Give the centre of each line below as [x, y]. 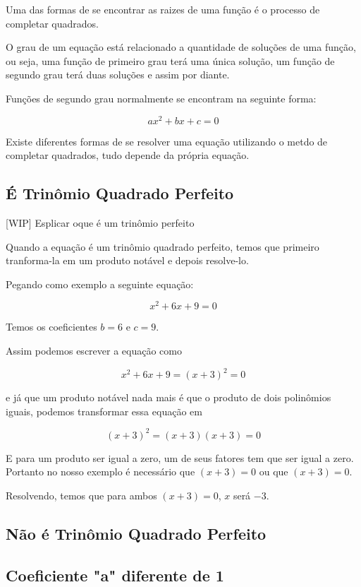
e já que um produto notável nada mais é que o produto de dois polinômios [169, 397]
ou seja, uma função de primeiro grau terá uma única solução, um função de [170, 60]
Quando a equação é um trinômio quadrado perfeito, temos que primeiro [163, 246]
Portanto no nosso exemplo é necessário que [100, 472]
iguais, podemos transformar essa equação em [104, 411]
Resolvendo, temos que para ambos [81, 496]
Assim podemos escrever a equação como [94, 351]
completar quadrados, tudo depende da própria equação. [128, 155]
